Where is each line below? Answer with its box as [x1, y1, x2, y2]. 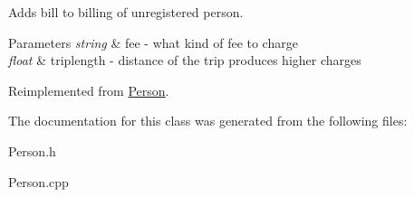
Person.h [8, 141, 56, 160]
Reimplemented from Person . [8, 80, 169, 99]
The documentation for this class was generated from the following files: [8, 111, 408, 130]
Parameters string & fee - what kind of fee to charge [8, 33, 298, 52]
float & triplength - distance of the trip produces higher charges [8, 51, 361, 70]
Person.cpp [8, 172, 69, 191]
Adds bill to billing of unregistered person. [8, 3, 244, 21]
